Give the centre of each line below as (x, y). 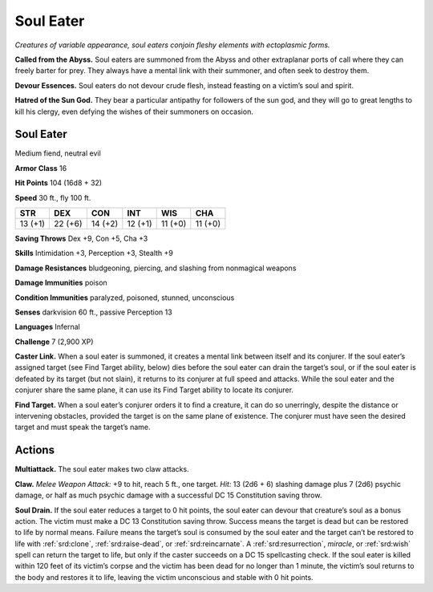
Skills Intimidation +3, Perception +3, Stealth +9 (94, 253)
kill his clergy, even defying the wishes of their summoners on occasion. (134, 112)
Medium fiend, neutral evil (58, 153)
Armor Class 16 (41, 168)
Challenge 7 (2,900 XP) (54, 342)
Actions (35, 450)
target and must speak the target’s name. (83, 427)
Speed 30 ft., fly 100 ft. (53, 197)
